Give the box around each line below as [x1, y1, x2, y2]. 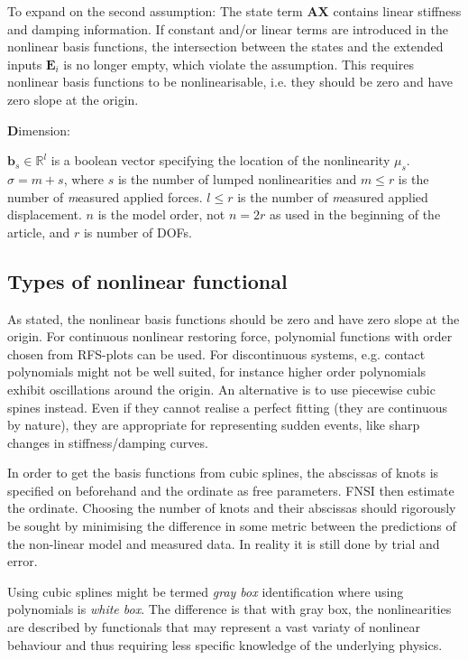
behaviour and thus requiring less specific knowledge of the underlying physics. [7, 635, 443, 654]
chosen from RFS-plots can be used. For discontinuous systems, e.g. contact [7, 344, 426, 363]
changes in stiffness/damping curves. [7, 432, 208, 451]
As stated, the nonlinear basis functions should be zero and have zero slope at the [7, 309, 460, 328]
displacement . [7, 205, 82, 224]
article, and [7, 222, 70, 241]
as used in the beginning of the [269, 205, 441, 224]
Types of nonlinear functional [7, 266, 288, 294]
